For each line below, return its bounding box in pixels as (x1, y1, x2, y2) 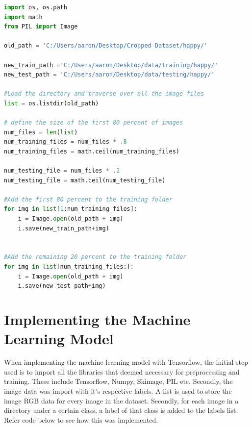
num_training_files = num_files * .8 (4, 138, 127, 146)
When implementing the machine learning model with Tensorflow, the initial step (4, 357, 249, 367)
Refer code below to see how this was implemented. (4, 414, 158, 425)
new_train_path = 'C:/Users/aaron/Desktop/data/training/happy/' (4, 61, 218, 69)
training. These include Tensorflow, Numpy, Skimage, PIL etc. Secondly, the (4, 376, 233, 386)
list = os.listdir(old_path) (4, 100, 99, 107)
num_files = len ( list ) (4, 128, 78, 136)
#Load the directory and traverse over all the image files (4, 90, 204, 98)
